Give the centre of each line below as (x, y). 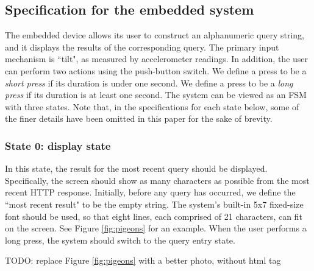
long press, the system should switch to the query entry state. (120, 240)
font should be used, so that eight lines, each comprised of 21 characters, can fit (154, 216)
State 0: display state (58, 145)
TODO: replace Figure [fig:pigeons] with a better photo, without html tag (143, 260)
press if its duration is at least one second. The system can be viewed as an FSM (156, 95)
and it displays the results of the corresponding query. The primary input (142, 47)
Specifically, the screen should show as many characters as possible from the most (157, 180)
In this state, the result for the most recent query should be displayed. (136, 168)
